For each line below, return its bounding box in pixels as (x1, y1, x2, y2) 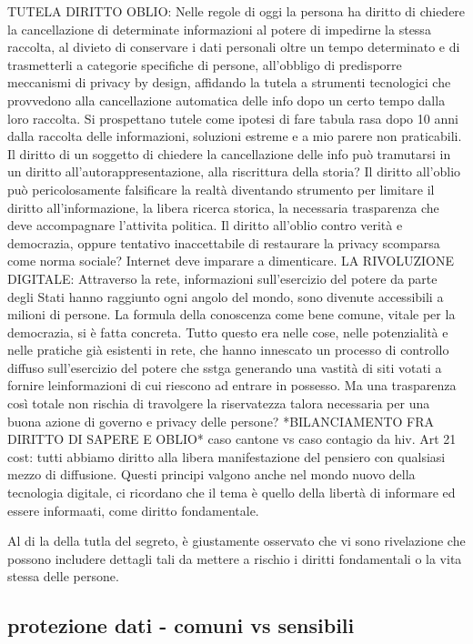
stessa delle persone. (7, 567, 119, 586)
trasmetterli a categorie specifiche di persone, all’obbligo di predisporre (7, 55, 402, 74)
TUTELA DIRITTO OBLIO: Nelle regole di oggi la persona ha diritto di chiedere (7, 2, 466, 20)
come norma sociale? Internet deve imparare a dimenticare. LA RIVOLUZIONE (7, 251, 454, 270)
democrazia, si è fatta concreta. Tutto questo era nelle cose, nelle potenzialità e (7, 322, 448, 341)
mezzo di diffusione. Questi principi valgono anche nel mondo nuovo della (7, 465, 416, 484)
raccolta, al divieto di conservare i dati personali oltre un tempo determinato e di (7, 37, 460, 56)
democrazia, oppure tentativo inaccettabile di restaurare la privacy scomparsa (7, 233, 440, 252)
